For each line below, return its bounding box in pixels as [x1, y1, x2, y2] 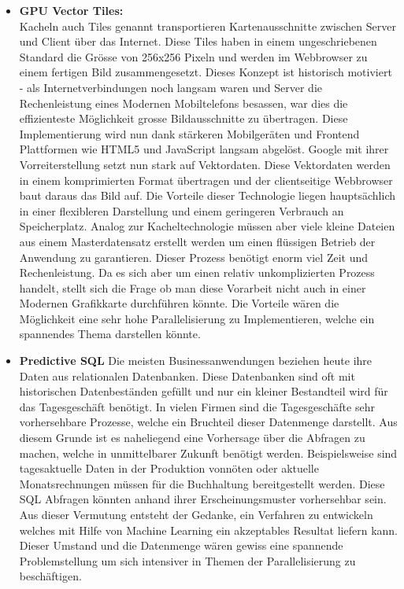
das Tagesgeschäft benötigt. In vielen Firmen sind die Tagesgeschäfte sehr [19, 398, 375, 414]
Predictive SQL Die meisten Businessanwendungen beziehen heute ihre [19, 352, 372, 369]
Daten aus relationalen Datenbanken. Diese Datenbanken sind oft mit [19, 367, 355, 384]
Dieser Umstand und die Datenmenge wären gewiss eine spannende [19, 537, 343, 554]
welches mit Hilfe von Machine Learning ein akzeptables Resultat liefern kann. [19, 521, 398, 538]
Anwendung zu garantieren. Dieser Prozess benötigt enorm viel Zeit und [19, 248, 368, 265]
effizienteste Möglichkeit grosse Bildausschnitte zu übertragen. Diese [19, 110, 348, 127]
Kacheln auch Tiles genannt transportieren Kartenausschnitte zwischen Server [19, 17, 396, 34]
